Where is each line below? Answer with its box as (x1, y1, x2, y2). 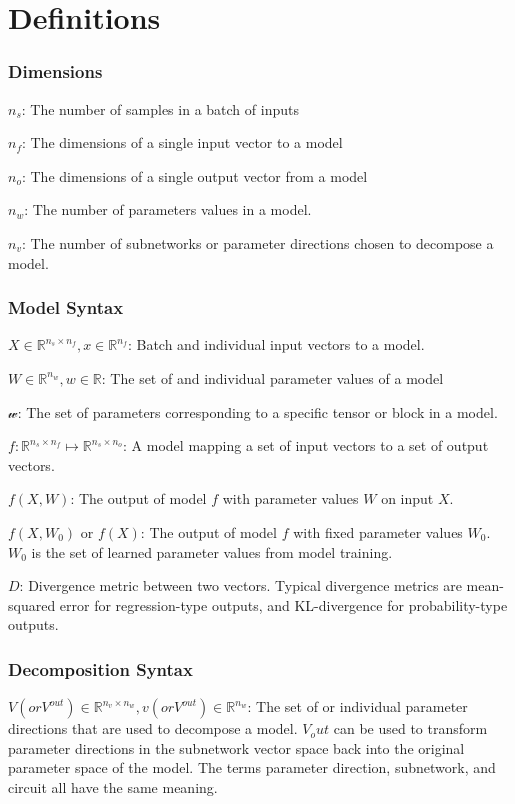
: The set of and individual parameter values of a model (101, 367, 444, 388)
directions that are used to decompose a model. (8, 718, 298, 739)
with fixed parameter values (293, 521, 463, 542)
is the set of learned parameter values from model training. (31, 541, 393, 562)
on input (381, 488, 434, 509)
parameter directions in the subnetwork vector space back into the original (8, 737, 465, 758)
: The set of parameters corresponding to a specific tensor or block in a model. (17, 401, 498, 422)
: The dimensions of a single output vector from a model (21, 165, 368, 186)
